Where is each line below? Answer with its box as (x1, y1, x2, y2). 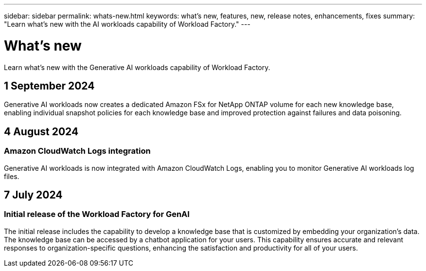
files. (4, 172, 19, 181)
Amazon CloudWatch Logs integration (4, 146, 151, 156)
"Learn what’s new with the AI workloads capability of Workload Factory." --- (4, 20, 250, 28)
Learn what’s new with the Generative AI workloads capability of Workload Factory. (4, 63, 270, 72)
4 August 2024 (4, 125, 79, 138)
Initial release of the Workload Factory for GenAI (4, 209, 190, 219)
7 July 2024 (4, 188, 63, 201)
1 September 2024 (4, 79, 95, 92)
